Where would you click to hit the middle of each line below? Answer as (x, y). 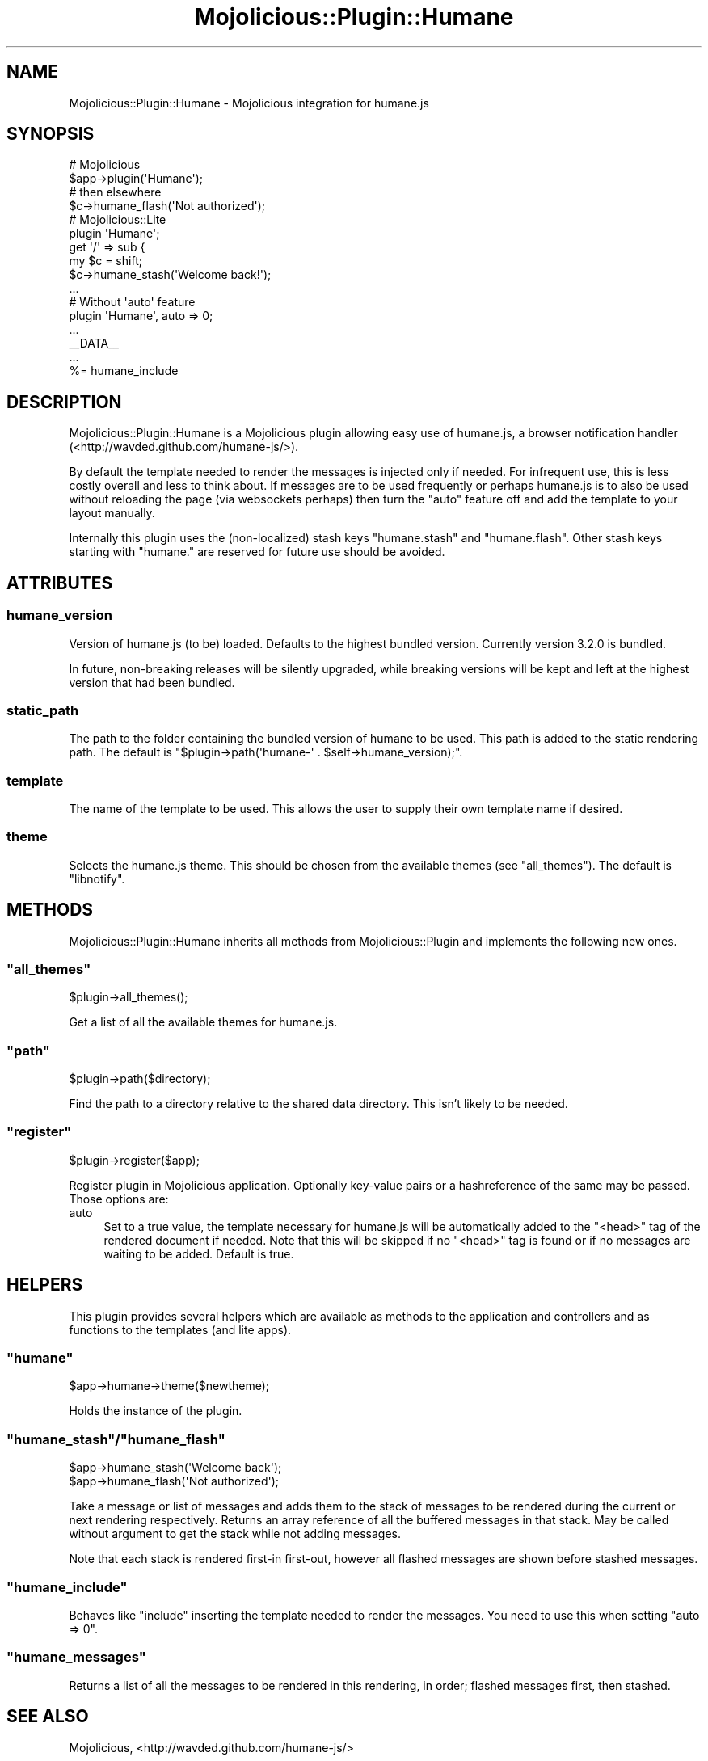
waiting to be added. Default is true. (199, 1253)
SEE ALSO (48, 1717)
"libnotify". (97, 878)
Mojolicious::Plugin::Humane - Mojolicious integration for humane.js (249, 103)
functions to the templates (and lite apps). (180, 1329)
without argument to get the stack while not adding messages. (235, 1534)
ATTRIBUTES (60, 583)
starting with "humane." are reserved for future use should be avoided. (257, 552)
